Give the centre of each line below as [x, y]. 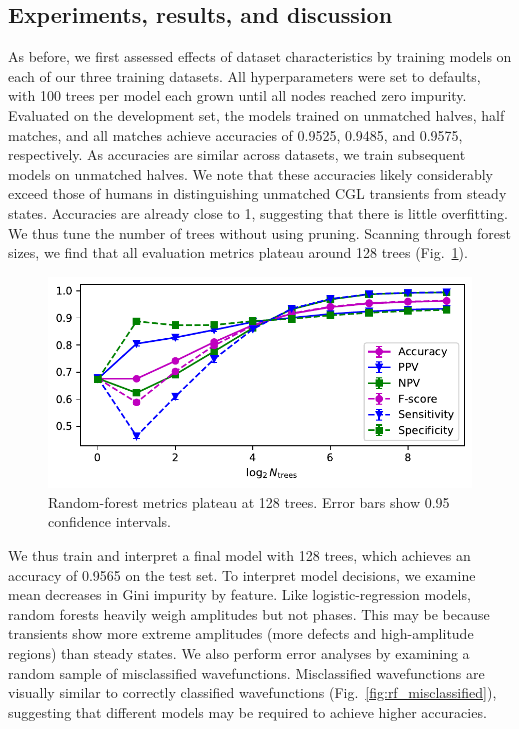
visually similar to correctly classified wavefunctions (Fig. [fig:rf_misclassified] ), [252, 692]
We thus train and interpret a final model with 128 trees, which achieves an [239, 554]
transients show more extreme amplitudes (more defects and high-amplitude [241, 633]
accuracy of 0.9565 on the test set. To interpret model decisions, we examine [242, 574]
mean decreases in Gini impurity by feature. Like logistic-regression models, [239, 594]
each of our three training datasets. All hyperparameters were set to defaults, [244, 75]
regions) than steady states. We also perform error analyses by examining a [239, 652]
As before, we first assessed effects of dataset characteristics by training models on [260, 56]
